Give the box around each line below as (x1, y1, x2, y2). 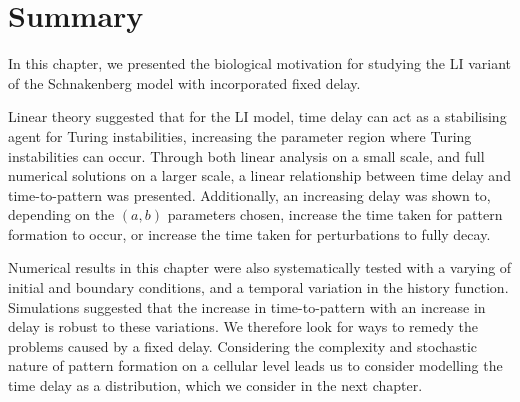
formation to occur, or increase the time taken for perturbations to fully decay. (8, 223, 491, 244)
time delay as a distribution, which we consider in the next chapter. (8, 375, 423, 396)
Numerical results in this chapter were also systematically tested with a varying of (8, 257, 512, 278)
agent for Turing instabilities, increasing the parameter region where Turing (8, 125, 472, 146)
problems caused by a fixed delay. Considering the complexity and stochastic (8, 335, 478, 356)
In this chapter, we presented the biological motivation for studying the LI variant (8, 53, 512, 74)
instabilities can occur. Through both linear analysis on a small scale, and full (8, 145, 485, 166)
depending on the (8, 204, 115, 225)
